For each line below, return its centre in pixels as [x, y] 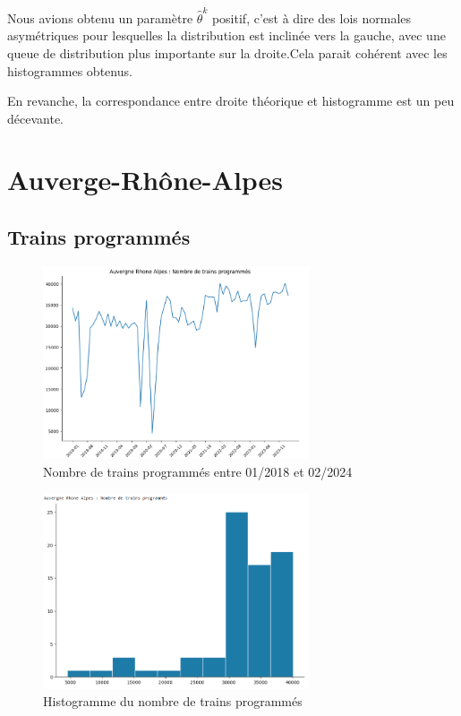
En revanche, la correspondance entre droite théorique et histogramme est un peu [231, 101]
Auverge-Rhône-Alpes [145, 180]
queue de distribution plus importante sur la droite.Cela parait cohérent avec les [227, 52]
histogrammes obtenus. [70, 70]
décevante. [35, 118]
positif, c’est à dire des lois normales [312, 17]
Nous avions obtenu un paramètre [100, 17]
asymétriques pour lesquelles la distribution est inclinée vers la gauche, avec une [226, 35]
